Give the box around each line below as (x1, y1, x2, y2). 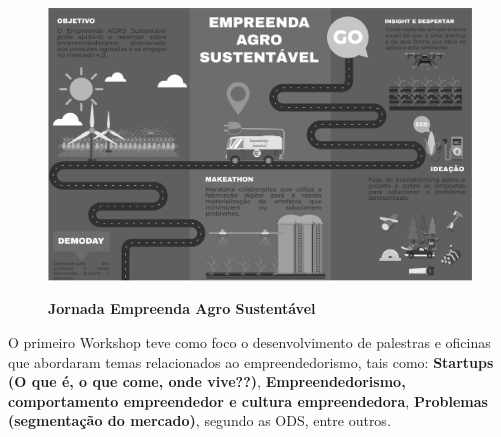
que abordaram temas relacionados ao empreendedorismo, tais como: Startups (8, 351, 494, 372)
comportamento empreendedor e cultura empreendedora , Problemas (8, 390, 488, 411)
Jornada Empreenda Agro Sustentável (48, 298, 316, 319)
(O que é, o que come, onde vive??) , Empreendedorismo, (8, 371, 406, 392)
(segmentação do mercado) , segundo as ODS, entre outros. (8, 410, 391, 431)
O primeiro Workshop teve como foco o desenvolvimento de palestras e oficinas (8, 332, 491, 353)
